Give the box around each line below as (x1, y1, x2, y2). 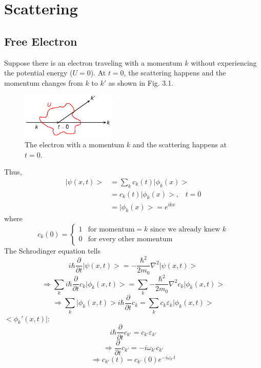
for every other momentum (88, 236, 173, 243)
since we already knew (150, 226, 220, 234)
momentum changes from (4, 77, 83, 88)
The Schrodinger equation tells (4, 245, 101, 256)
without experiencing (191, 57, 257, 68)
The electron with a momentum (25, 139, 125, 150)
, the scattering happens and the (124, 67, 226, 78)
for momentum (88, 226, 135, 234)
